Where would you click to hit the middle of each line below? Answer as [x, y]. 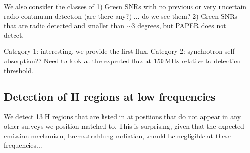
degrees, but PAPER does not [182, 25]
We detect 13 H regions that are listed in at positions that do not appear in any [123, 116]
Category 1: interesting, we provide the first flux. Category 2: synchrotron [113, 51]
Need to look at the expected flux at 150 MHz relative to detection [142, 60]
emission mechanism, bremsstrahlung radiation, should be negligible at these [117, 135]
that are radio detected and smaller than [64, 25]
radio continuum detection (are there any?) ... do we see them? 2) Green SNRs [121, 16]
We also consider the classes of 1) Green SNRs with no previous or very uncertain [125, 6]
